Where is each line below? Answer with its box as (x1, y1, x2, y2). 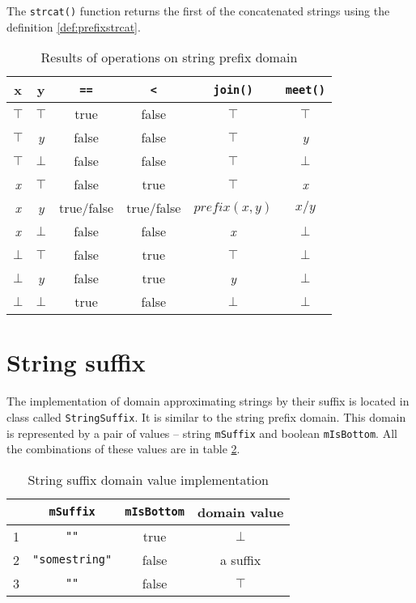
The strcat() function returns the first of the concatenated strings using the (6, 2, 390, 19)
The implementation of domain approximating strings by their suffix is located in (6, 393, 410, 410)
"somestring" (32, 553, 112, 567)
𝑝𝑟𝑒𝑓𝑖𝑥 (193, 200, 231, 214)
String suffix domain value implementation (28, 469, 269, 489)
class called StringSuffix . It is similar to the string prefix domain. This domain (6, 408, 406, 425)
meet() (285, 83, 325, 96)
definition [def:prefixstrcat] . (6, 18, 141, 35)
